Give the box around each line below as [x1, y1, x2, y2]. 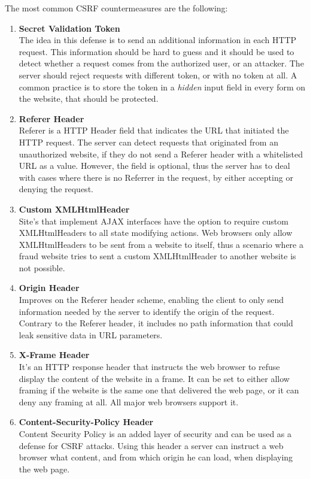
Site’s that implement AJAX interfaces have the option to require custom [19, 214, 288, 227]
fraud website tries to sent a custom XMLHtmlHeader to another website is [19, 250, 296, 262]
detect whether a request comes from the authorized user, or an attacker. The [19, 57, 304, 69]
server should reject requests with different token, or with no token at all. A [19, 68, 297, 81]
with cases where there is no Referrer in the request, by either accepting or [19, 171, 293, 183]
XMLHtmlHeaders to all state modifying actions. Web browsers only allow [19, 226, 293, 239]
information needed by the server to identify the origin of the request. [19, 305, 275, 317]
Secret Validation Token [19, 22, 120, 34]
